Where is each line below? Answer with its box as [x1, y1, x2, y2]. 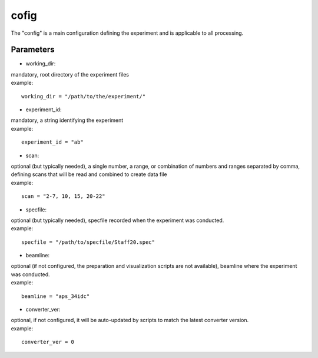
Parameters [11, 45, 55, 55]
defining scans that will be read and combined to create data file [11, 171, 167, 178]
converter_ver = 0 [21, 339, 75, 346]
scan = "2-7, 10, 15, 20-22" [21, 193, 105, 200]
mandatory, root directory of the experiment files [11, 71, 130, 78]
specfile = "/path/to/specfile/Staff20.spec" [21, 238, 155, 246]
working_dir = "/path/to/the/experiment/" [21, 93, 146, 100]
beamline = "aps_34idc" [21, 293, 90, 300]
